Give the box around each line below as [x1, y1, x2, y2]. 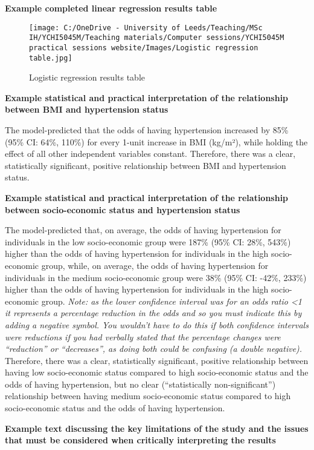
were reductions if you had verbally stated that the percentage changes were [5, 330, 281, 343]
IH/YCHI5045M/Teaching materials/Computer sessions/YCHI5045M [29, 33, 284, 42]
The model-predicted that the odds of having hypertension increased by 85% [5, 124, 289, 136]
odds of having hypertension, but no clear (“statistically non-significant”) [5, 377, 276, 390]
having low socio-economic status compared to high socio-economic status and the [5, 366, 309, 379]
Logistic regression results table [29, 71, 146, 84]
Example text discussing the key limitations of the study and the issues [5, 422, 309, 434]
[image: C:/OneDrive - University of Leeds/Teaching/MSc [29, 23, 263, 32]
